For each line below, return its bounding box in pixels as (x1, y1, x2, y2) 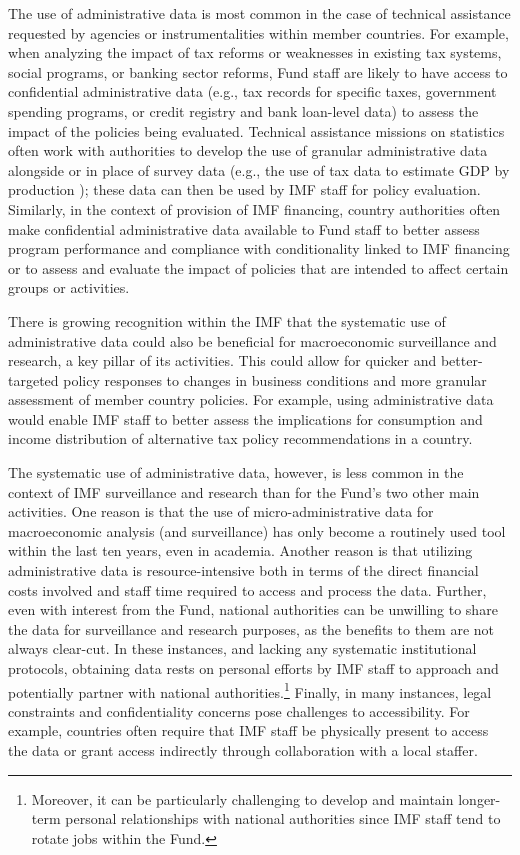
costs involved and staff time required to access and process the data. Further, (8, 579, 487, 600)
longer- (458, 788, 501, 809)
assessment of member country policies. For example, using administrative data (8, 389, 494, 410)
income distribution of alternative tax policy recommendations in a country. (8, 428, 473, 449)
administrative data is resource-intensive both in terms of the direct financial (8, 560, 479, 581)
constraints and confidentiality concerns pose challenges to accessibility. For (8, 700, 470, 721)
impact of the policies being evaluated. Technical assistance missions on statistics (8, 120, 505, 141)
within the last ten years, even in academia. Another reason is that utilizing (8, 540, 473, 561)
